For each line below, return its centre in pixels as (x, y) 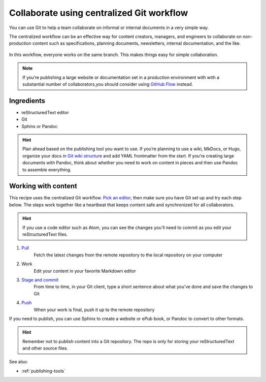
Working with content (43, 186)
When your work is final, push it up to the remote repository (94, 310)
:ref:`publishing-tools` (44, 371)
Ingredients (27, 101)
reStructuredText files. (45, 234)
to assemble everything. (47, 169)
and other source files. (45, 348)
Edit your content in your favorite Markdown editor (85, 271)
